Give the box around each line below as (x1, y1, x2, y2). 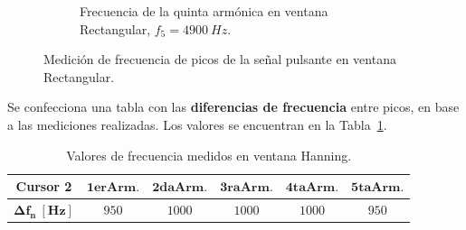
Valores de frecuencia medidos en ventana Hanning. (66, 145, 352, 164)
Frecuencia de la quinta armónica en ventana (80, 2, 328, 20)
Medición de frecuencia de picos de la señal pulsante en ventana (43, 50, 396, 69)
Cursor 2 (15, 177, 72, 196)
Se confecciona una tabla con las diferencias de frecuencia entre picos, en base (7, 97, 460, 116)
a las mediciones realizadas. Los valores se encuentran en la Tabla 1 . (7, 115, 387, 133)
